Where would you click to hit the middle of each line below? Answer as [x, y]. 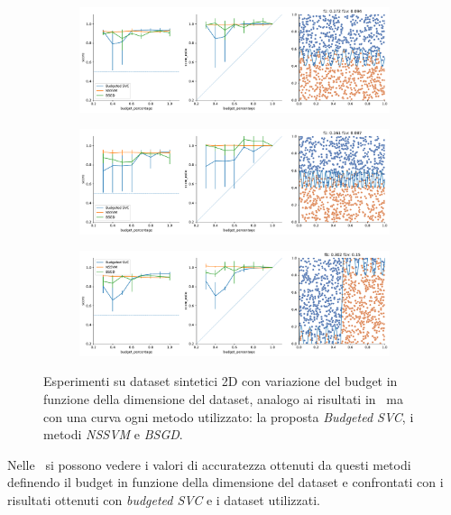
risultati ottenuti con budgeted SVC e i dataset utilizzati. [164, 500]
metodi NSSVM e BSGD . [113, 434]
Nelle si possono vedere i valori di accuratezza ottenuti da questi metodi [209, 464]
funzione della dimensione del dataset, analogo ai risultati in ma [223, 399]
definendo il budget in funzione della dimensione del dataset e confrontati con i [225, 482]
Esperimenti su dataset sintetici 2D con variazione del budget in [221, 381]
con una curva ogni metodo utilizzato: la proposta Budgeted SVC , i [229, 416]
